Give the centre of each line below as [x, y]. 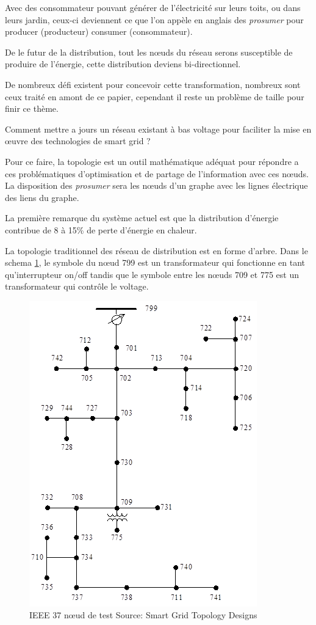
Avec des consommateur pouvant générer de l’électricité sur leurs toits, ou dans [153, 7]
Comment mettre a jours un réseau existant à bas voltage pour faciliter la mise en [158, 129]
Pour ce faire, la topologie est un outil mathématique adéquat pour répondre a [152, 161]
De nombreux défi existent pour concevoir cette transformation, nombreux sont [153, 84]
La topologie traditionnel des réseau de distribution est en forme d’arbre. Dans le [156, 250]
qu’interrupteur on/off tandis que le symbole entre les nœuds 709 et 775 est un [152, 274]
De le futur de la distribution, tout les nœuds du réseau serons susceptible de [149, 52]
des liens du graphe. [42, 197]
